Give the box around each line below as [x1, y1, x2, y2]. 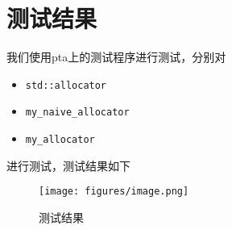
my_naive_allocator [25, 107, 130, 119]
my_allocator [25, 134, 95, 146]
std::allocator [25, 79, 107, 91]
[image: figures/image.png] [39, 186, 189, 198]
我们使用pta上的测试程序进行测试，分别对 [6, 48, 226, 65]
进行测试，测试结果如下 [6, 157, 130, 174]
